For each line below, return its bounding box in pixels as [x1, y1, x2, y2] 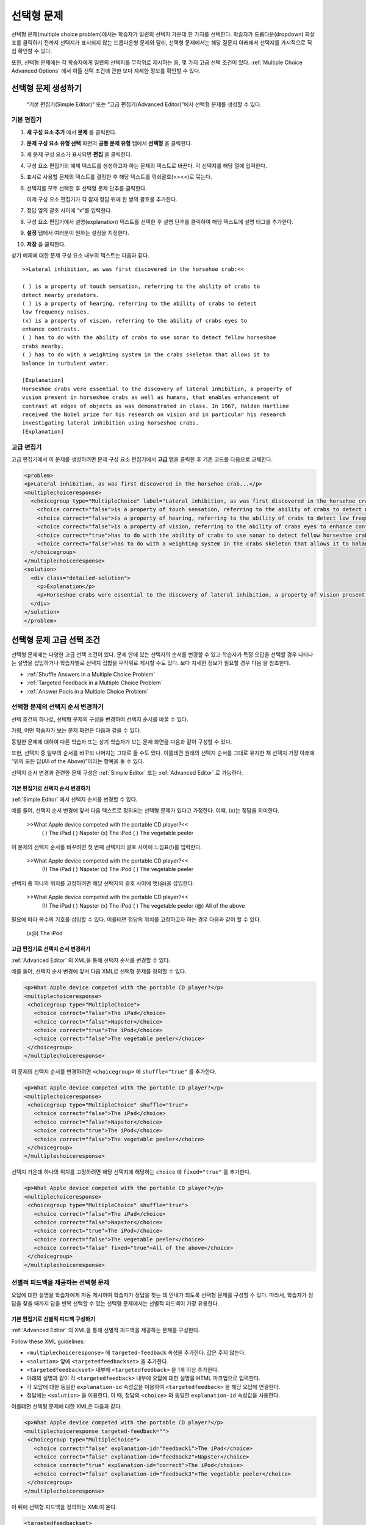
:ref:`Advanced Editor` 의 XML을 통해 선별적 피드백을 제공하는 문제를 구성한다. [11, 1327, 200, 1334]
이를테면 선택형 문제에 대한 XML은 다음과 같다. [11, 1403, 122, 1410]
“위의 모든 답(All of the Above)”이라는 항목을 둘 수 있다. [11, 758, 145, 765]
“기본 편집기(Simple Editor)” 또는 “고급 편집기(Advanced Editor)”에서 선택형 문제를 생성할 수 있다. [26, 101, 262, 108]
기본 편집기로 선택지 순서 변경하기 [11, 784, 91, 792]
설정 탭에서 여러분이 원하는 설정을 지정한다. [26, 229, 129, 237]
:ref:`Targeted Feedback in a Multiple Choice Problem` [26, 679, 163, 686]
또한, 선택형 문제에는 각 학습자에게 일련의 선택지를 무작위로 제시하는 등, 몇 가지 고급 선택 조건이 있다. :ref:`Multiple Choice [11, 59, 303, 66]
